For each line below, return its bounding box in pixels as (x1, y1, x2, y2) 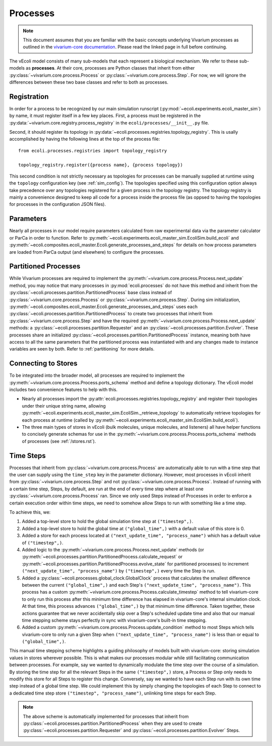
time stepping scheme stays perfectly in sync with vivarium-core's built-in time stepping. (22, 617, 207, 623)
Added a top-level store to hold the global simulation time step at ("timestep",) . (22, 519, 193, 525)
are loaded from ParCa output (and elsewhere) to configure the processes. (9, 249, 165, 255)
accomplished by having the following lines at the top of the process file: (9, 136, 160, 142)
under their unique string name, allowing (22, 403, 106, 409)
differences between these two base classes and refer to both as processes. (9, 79, 169, 85)
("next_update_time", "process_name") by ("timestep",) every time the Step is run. (22, 568, 216, 574)
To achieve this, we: (9, 509, 51, 515)
